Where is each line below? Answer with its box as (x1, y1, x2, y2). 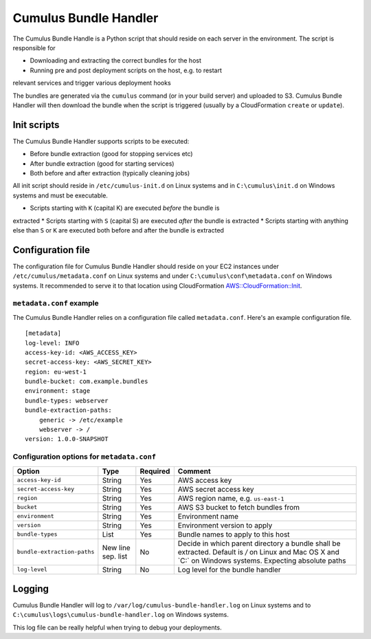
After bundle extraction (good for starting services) (30, 159, 175, 168)
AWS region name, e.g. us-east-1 (177, 493, 284, 503)
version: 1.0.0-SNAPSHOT (25, 435, 109, 443)
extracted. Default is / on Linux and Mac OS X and (177, 547, 340, 556)
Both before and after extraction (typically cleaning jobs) (30, 169, 190, 177)
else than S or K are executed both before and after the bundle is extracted (12, 226, 225, 234)
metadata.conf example (12, 299, 99, 308)
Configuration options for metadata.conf (12, 452, 157, 462)
